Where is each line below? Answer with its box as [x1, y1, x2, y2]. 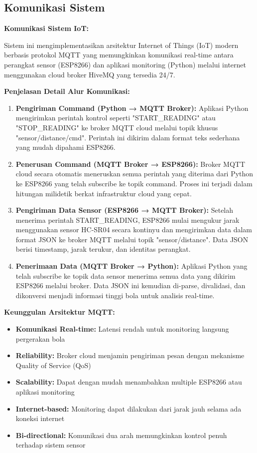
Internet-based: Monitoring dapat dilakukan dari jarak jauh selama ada [15, 403, 242, 414]
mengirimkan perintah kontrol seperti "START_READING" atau [15, 112, 216, 123]
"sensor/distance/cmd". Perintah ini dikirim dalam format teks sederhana [15, 132, 240, 142]
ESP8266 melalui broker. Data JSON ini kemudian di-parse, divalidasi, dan [15, 280, 246, 291]
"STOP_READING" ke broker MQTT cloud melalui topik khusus [15, 122, 218, 132]
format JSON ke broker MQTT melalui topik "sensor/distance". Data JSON [15, 234, 249, 244]
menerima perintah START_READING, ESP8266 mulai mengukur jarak [15, 214, 240, 225]
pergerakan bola [15, 333, 65, 344]
